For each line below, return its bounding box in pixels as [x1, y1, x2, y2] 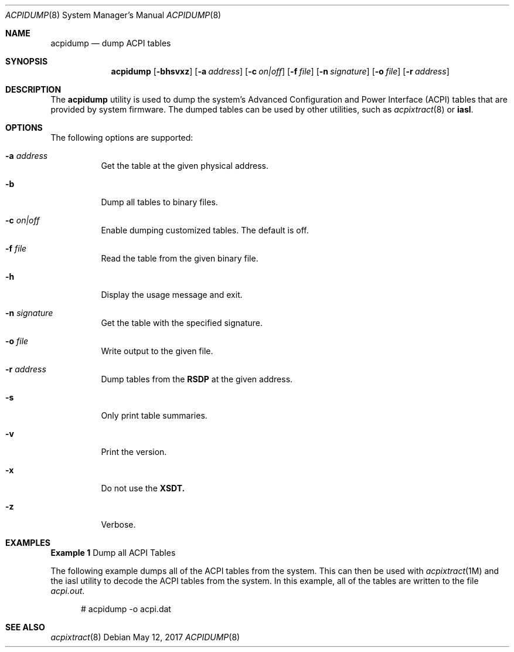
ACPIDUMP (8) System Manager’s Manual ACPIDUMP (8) [5, 10, 222, 20]
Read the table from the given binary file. [101, 253, 258, 263]
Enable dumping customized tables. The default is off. [101, 225, 309, 235]
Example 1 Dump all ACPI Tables [50, 548, 176, 558]
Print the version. [101, 447, 167, 457]
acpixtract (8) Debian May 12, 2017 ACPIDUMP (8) [50, 632, 240, 642]
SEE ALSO [5, 622, 45, 632]
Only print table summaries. [101, 410, 207, 420]
